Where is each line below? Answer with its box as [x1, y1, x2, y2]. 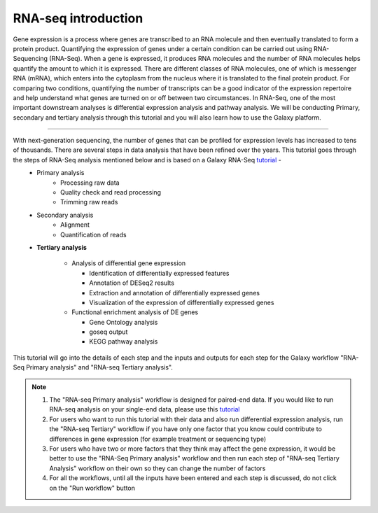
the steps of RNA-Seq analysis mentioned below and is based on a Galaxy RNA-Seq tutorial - [13, 155, 281, 164]
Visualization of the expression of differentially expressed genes [89, 298, 274, 307]
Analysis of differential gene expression [71, 259, 186, 267]
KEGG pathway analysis [89, 337, 158, 346]
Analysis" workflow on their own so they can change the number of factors [49, 464, 266, 472]
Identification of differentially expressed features [89, 269, 230, 277]
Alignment [60, 220, 90, 229]
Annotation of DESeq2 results [89, 279, 175, 287]
